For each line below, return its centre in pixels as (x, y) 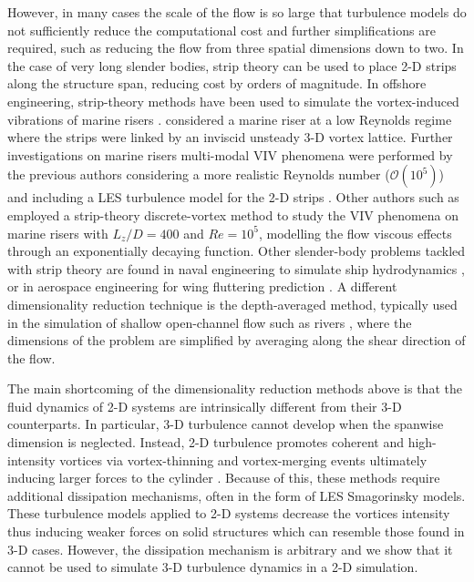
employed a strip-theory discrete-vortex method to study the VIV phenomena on (233, 214)
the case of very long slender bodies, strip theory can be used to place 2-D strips (232, 65)
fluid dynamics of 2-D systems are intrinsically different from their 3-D (205, 406)
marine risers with (58, 233)
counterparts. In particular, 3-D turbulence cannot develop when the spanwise (226, 424)
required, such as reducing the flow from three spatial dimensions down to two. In (236, 48)
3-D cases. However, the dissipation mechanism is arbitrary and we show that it (230, 549)
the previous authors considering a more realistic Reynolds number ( (199, 174)
